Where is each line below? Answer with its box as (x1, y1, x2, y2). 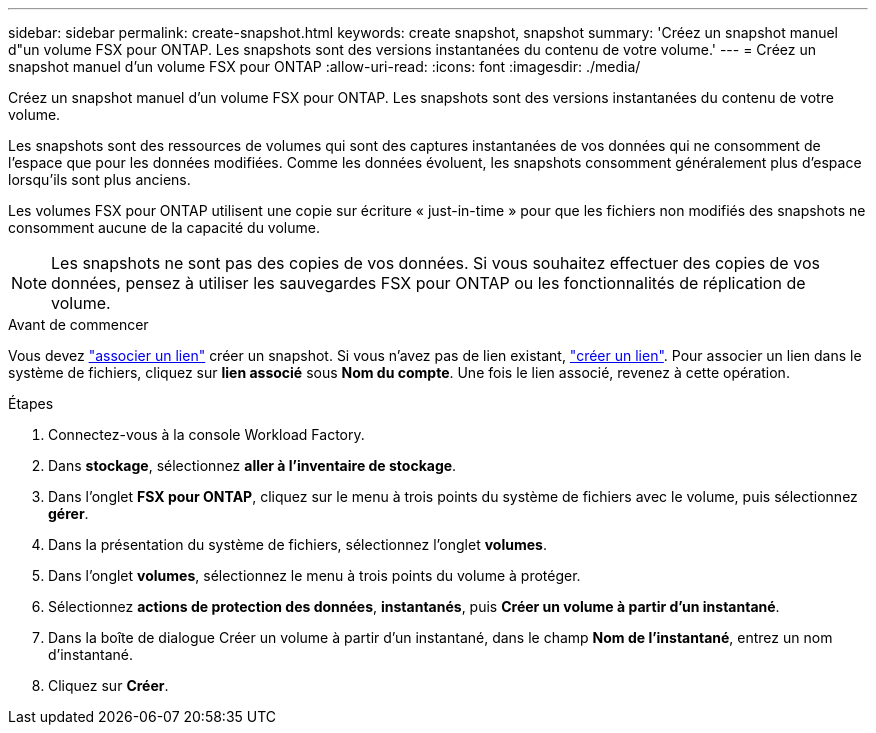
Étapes (8, 395, 54, 412)
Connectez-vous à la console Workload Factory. (48, 426, 365, 443)
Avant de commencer (8, 316, 149, 333)
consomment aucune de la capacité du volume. (8, 219, 320, 236)
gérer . (48, 505, 89, 522)
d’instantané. (48, 646, 134, 663)
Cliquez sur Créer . (48, 677, 169, 694)
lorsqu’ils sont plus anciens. (8, 171, 191, 188)
